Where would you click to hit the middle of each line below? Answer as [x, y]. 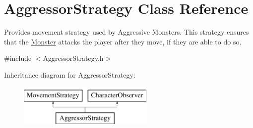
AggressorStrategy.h [73, 58]
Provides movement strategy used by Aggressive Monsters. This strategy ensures [126, 32]
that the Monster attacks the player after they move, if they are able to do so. [123, 41]
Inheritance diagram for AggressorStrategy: [70, 74]
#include [18, 58]
